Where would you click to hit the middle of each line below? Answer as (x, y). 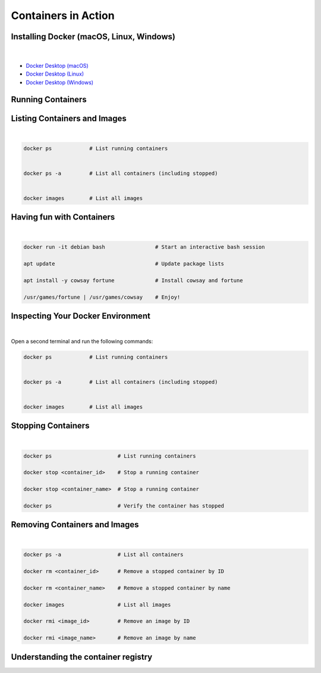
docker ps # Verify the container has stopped (124, 505)
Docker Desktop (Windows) (60, 82)
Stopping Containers (50, 426)
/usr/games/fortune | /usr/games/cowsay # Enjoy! (102, 297)
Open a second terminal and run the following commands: (82, 341)
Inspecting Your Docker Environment (81, 316)
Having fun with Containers (63, 217)
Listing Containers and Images (69, 118)
